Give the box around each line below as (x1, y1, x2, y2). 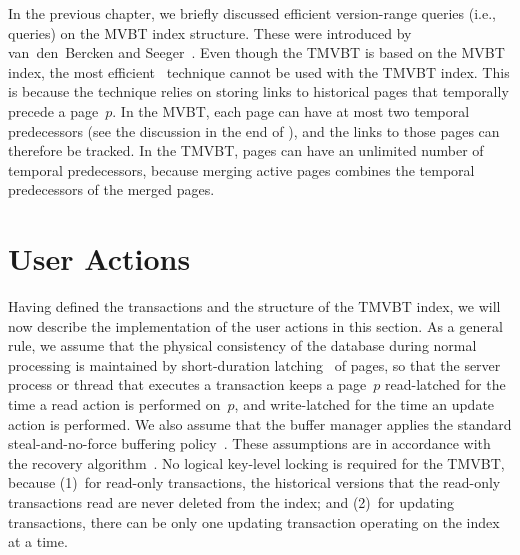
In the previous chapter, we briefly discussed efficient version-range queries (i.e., (8, 3, 496, 23)
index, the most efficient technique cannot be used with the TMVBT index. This (8, 61, 510, 82)
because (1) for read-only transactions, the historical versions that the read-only (8, 472, 501, 493)
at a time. (8, 531, 68, 552)
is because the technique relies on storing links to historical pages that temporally (8, 81, 509, 102)
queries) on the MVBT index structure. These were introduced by (8, 22, 412, 43)
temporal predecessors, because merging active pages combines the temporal (8, 159, 475, 180)
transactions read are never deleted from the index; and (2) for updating (8, 492, 455, 512)
